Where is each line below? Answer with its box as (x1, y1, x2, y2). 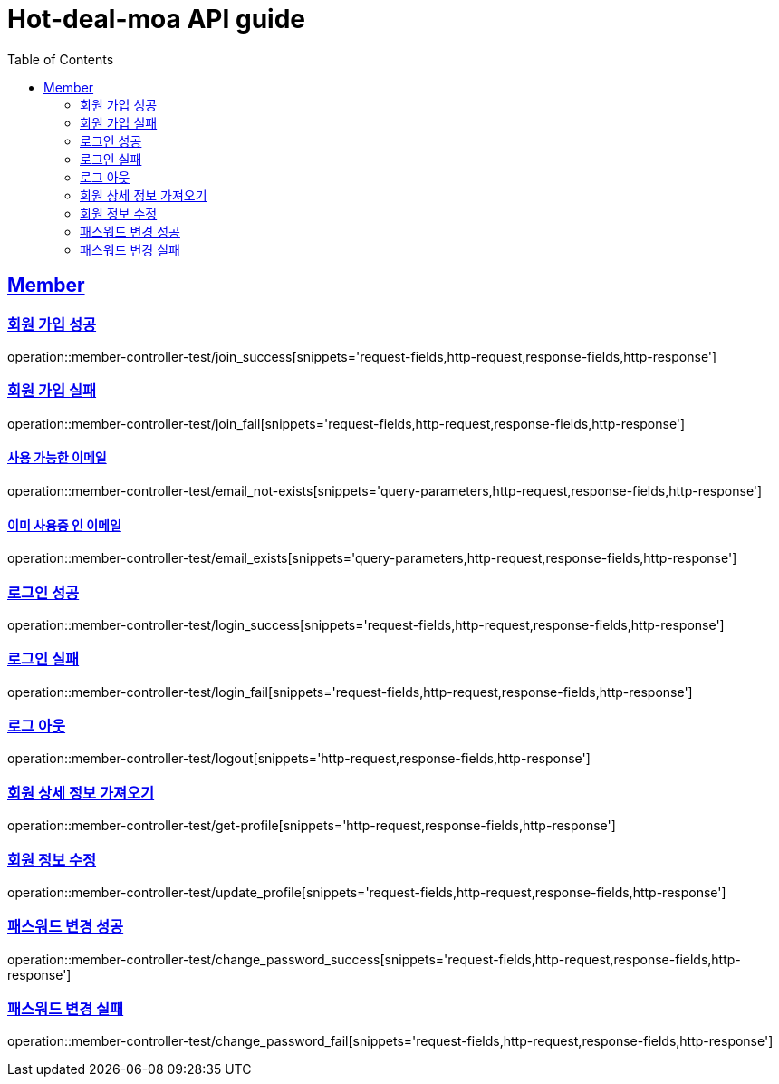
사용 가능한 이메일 (7, 450, 107, 466)
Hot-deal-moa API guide (7, 4, 305, 34)
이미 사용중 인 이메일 (7, 517, 121, 533)
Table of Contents (7, 51, 114, 67)
